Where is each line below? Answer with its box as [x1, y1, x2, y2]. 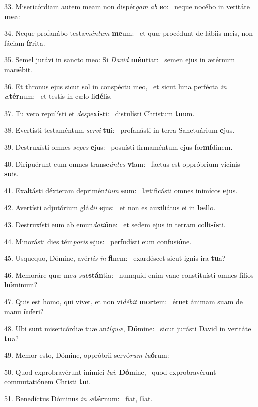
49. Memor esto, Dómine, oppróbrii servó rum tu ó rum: [4, 350, 169, 360]
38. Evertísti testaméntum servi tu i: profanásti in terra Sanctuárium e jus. [4, 125, 235, 135]
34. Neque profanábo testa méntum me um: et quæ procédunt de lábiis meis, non [4, 28, 253, 38]
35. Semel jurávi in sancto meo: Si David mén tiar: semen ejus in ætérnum [4, 54, 235, 65]
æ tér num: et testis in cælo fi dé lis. [4, 91, 112, 101]
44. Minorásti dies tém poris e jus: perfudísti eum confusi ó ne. [4, 236, 192, 246]
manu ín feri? [4, 306, 44, 317]
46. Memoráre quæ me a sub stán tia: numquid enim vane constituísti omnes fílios [4, 269, 254, 280]
